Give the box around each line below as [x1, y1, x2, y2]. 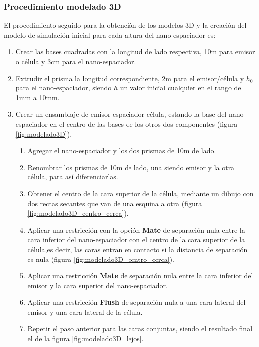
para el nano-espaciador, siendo [15, 83, 112, 93]
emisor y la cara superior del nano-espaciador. [27, 280, 168, 290]
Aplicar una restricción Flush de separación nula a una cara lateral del [27, 297, 246, 307]
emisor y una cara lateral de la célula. [27, 306, 143, 317]
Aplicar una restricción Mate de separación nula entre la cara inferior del [27, 270, 253, 281]
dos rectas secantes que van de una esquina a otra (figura [27, 198, 202, 208]
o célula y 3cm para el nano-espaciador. [15, 56, 136, 66]
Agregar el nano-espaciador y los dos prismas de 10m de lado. [27, 145, 216, 156]
